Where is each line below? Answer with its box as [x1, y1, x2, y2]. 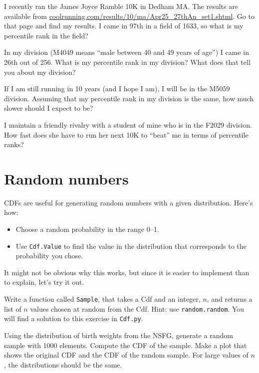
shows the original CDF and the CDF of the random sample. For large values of [4, 350, 249, 360]
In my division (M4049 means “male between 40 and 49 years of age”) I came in [4, 47, 249, 57]
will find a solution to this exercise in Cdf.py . [4, 313, 143, 324]
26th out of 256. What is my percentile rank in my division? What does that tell [4, 56, 251, 67]
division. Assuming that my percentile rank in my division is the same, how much [4, 93, 254, 103]
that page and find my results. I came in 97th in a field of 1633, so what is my [4, 20, 244, 31]
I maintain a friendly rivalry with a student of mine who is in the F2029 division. [4, 119, 252, 130]
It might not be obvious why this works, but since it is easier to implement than [4, 267, 250, 277]
